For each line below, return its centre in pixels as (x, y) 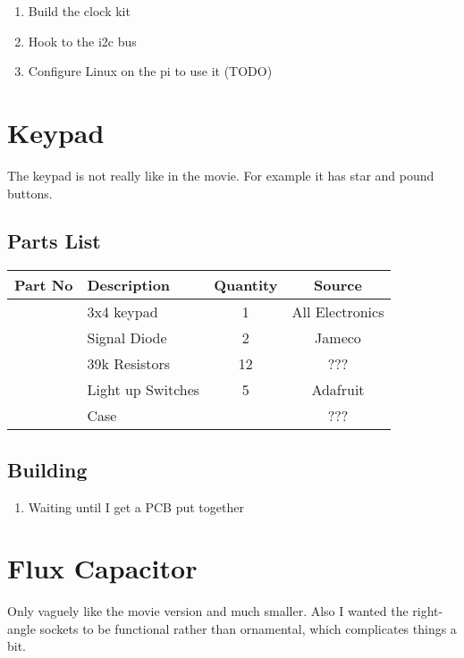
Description (129, 285)
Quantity (246, 285)
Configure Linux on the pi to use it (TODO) (150, 71)
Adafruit (338, 390)
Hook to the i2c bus (82, 41)
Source (338, 285)
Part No (44, 285)
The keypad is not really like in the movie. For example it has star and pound (221, 175)
